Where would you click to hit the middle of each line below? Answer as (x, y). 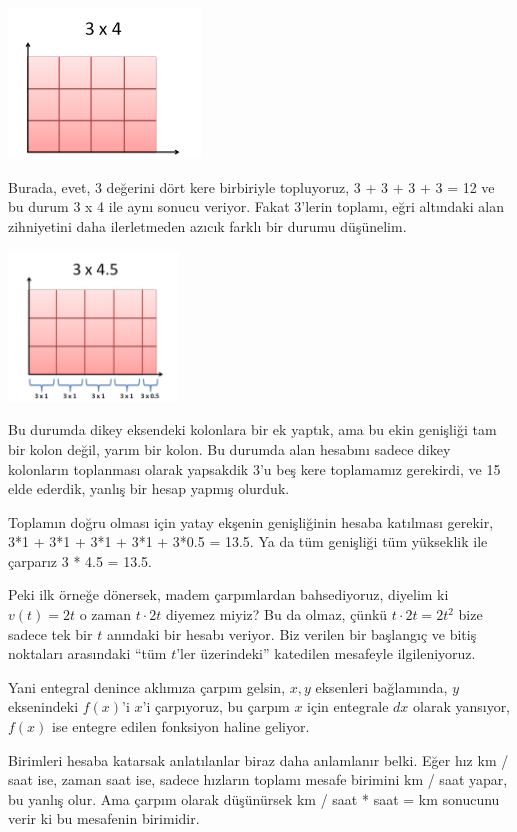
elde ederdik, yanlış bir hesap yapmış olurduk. (149, 488)
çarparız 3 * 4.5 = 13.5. (80, 560)
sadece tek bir (50, 633)
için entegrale (348, 706)
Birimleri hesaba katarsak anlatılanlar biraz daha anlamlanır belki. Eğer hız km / (258, 759)
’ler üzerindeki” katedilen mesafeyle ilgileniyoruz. (326, 653)
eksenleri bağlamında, (381, 686)
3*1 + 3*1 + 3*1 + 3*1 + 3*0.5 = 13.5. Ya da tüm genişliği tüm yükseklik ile (248, 541)
